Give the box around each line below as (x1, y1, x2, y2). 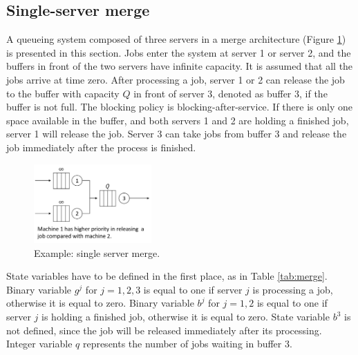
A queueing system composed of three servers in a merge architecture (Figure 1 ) (6, 32, 346, 46)
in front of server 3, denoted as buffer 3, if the (133, 86, 328, 100)
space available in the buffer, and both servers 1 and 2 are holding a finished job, (6, 113, 349, 127)
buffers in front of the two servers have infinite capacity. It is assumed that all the (6, 59, 353, 73)
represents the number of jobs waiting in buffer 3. (82, 336, 292, 351)
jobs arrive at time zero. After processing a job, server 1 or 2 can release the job (6, 72, 345, 86)
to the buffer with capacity (6, 86, 120, 100)
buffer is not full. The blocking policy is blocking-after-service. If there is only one (6, 99, 352, 114)
